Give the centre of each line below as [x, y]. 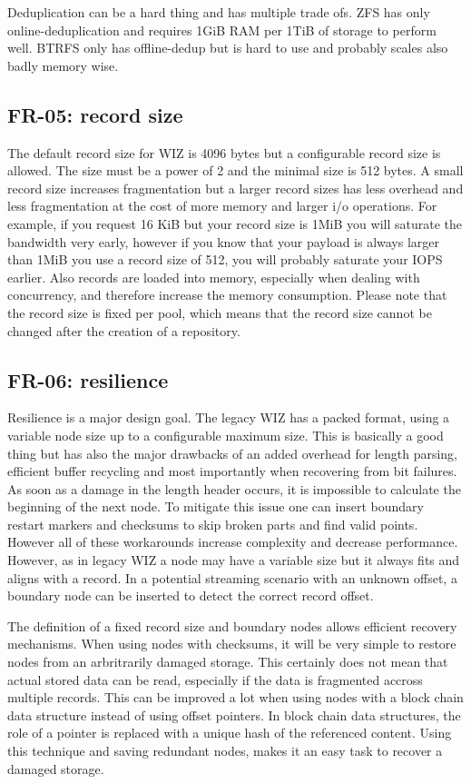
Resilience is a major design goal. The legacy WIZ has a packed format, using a [229, 417]
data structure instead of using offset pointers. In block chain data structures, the [234, 715]
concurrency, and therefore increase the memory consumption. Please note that [227, 295]
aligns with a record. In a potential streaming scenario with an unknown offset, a [232, 577]
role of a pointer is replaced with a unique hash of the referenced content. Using [230, 733]
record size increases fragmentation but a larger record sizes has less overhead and [235, 188]
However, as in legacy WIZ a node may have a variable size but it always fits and [234, 560]
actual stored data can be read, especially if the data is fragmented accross [215, 679]
